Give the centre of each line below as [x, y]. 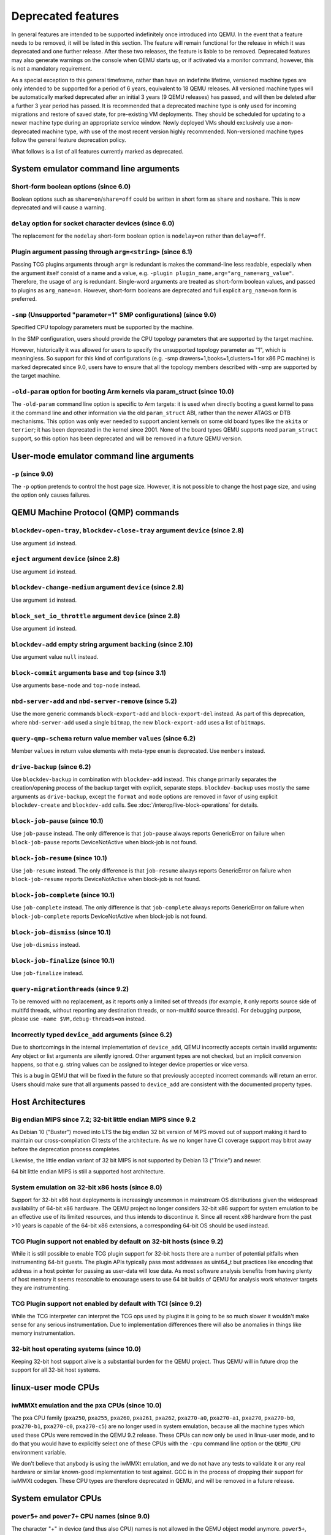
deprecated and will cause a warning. [59, 208]
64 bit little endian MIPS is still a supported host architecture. [88, 1172]
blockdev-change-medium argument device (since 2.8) [97, 588]
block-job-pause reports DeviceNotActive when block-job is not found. [104, 842]
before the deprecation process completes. [66, 1149]
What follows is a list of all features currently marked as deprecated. [97, 151]
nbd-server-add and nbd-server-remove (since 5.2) [94, 701]
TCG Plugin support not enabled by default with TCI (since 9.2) [107, 1304]
